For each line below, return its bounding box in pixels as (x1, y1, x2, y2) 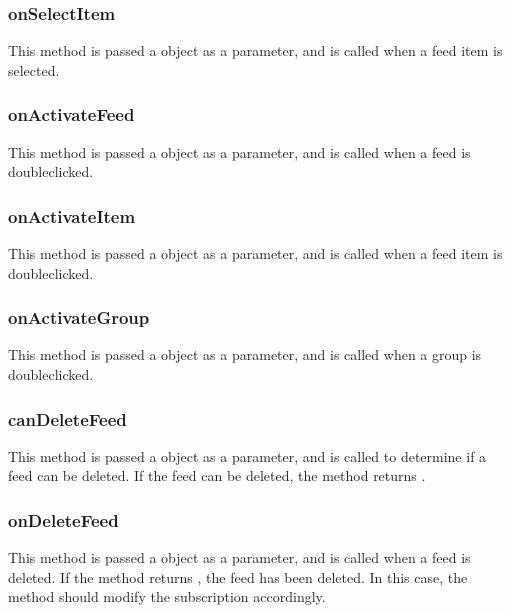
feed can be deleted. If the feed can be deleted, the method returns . (8, 465, 426, 486)
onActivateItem (8, 203, 136, 228)
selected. (8, 59, 60, 80)
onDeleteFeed (8, 507, 119, 532)
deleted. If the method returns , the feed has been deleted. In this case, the (8, 566, 468, 587)
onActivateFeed (8, 102, 135, 127)
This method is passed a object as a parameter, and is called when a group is (8, 344, 482, 365)
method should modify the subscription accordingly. (8, 586, 326, 607)
